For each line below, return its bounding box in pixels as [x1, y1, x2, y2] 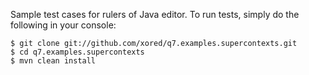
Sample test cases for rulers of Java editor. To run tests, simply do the [10, 9, 300, 20]
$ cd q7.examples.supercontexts [10, 47, 145, 57]
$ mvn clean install [10, 56, 97, 66]
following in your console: [10, 19, 117, 31]
